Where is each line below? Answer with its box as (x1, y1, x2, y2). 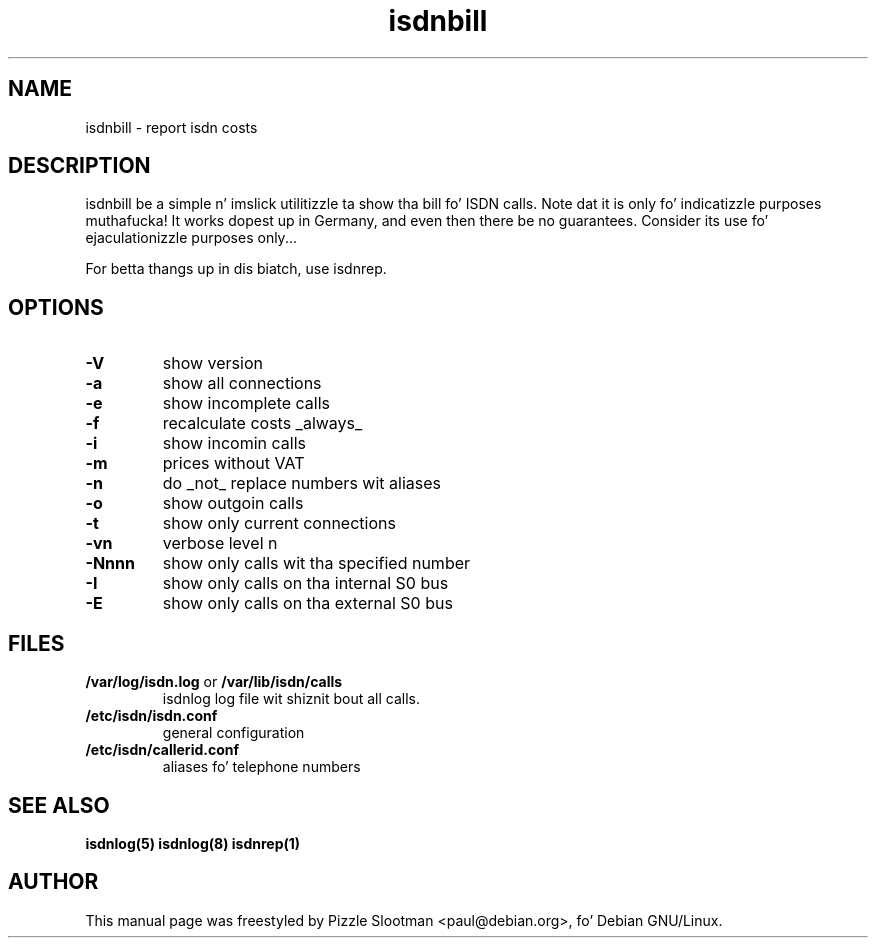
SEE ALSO (8, 792, 110, 818)
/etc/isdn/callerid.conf (85, 741, 240, 759)
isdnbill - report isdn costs (85, 118, 258, 136)
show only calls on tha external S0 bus (162, 593, 453, 614)
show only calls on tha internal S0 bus (162, 573, 449, 594)
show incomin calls (162, 433, 306, 454)
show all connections (162, 373, 322, 394)
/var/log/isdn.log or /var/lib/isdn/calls (85, 673, 343, 691)
